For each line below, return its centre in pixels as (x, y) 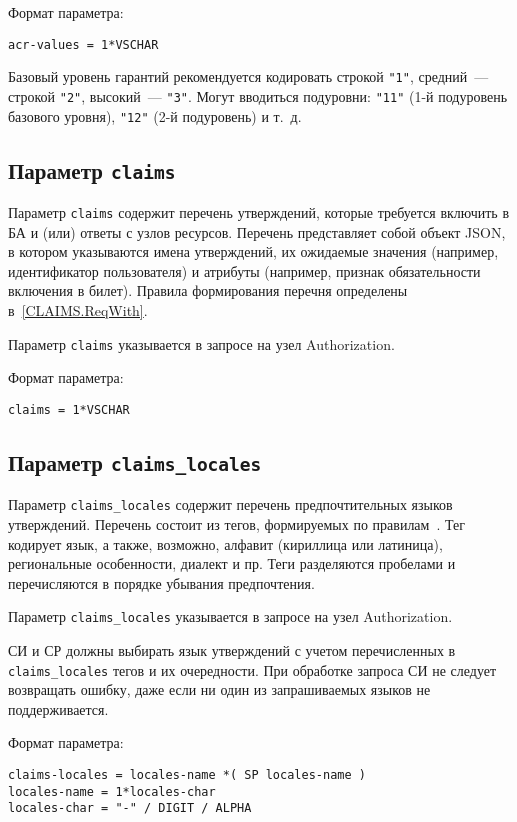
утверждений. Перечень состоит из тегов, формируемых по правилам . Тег (236, 523)
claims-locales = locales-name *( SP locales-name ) (187, 775)
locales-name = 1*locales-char (112, 791)
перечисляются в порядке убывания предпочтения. (161, 582)
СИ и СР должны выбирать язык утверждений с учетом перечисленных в (232, 650)
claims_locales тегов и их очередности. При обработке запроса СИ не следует (252, 669)
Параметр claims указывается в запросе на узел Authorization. (201, 343)
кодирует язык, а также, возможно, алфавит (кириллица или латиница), (225, 543)
